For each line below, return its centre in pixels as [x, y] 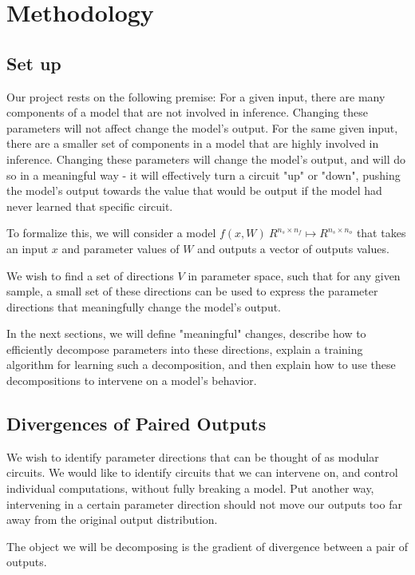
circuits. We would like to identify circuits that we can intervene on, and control [202, 472]
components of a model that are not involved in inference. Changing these [187, 112]
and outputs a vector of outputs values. [293, 248]
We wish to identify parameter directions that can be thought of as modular [193, 456]
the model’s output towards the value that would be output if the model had [194, 190]
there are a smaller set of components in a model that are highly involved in [193, 143]
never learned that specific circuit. [90, 206]
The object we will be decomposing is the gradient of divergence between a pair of [207, 546]
